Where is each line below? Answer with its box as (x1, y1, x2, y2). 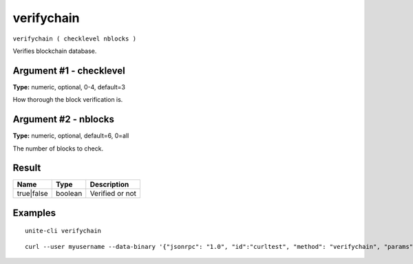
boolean (55, 189, 83, 199)
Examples (12, 207, 56, 219)
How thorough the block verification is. (12, 96, 123, 104)
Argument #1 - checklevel (12, 65, 125, 76)
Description (89, 179, 129, 189)
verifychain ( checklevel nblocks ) (12, 34, 137, 43)
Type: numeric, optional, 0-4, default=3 (12, 82, 125, 91)
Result (12, 162, 41, 174)
